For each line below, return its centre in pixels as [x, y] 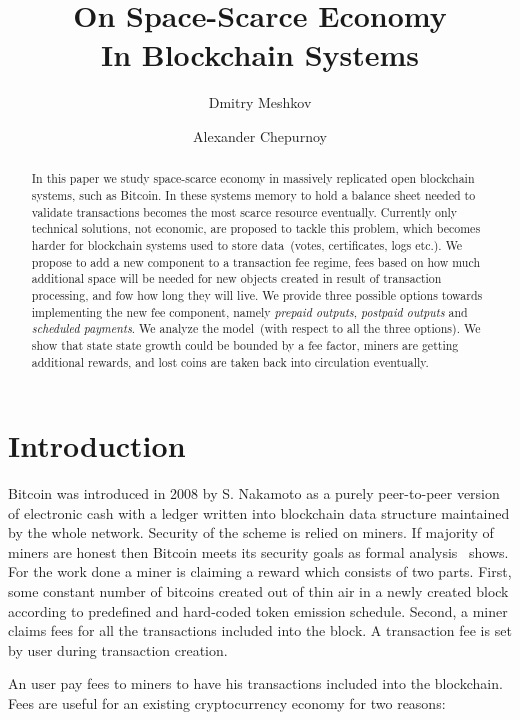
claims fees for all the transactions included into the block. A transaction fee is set [260, 630]
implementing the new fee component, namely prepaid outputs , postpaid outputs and [249, 311]
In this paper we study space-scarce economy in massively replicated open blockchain [253, 178]
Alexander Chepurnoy [260, 135]
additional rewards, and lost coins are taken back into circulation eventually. [230, 361]
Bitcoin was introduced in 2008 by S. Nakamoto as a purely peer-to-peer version [254, 493]
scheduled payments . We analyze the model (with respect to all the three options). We [256, 328]
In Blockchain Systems [260, 54]
